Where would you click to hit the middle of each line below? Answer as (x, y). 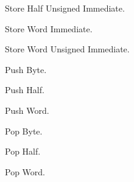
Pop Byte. (24, 131)
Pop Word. (25, 171)
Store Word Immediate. (49, 28)
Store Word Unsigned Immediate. (67, 49)
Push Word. (27, 110)
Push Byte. (26, 69)
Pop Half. (23, 151)
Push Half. (25, 90)
